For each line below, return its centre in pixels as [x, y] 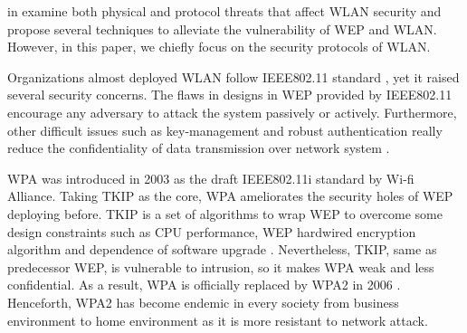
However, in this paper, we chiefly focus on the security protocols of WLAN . [219, 47]
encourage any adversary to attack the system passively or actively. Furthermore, [232, 112]
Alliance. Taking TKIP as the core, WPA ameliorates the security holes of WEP [230, 196]
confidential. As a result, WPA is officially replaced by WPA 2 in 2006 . [204, 285]
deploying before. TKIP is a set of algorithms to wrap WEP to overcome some [225, 213]
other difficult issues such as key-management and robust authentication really [225, 130]
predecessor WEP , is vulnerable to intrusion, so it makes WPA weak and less [221, 266]
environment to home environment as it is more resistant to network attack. [218, 320]
